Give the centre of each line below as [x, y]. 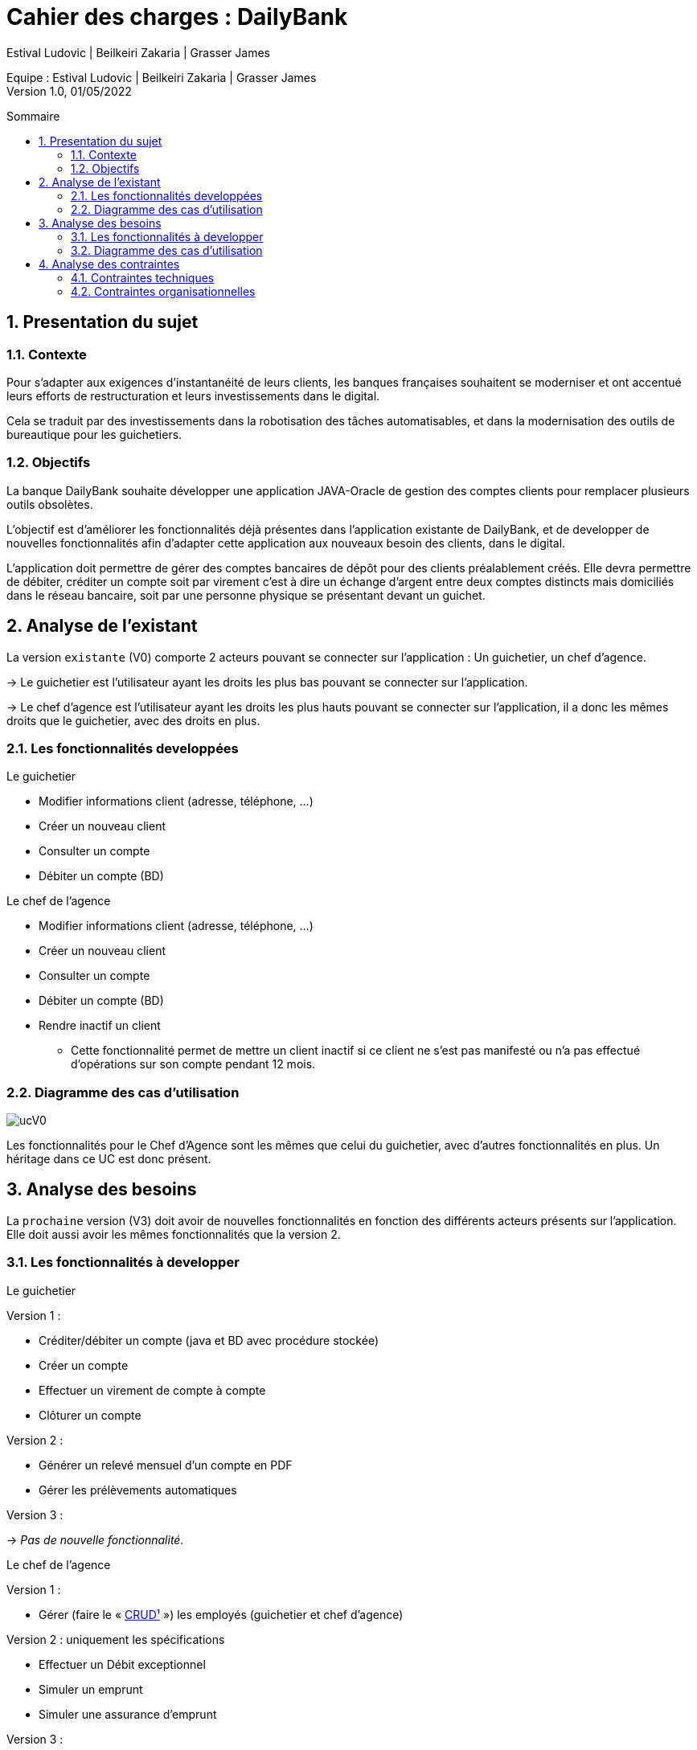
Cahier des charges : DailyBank [177, 17]
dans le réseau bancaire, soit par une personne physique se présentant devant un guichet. [246, 595]
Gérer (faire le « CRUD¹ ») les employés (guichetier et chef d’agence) [221, 1614]
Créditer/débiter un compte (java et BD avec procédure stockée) [209, 1340]
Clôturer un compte [90, 1415]
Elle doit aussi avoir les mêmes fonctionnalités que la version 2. [174, 1234]
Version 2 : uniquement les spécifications [116, 1639]
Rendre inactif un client [100, 1026]
